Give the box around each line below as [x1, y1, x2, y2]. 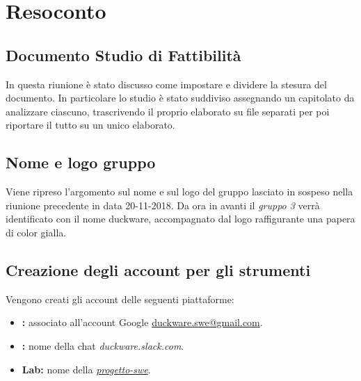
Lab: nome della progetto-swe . [22, 362, 151, 376]
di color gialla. [6, 225, 67, 239]
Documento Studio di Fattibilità [6, 44, 241, 65]
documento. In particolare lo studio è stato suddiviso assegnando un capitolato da [6, 90, 355, 105]
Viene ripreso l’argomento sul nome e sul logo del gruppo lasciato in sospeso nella [6, 184, 353, 199]
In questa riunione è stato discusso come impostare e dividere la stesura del [6, 76, 327, 91]
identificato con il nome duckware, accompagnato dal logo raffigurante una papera [6, 211, 355, 226]
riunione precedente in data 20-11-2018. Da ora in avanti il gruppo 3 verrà [6, 197, 320, 212]
